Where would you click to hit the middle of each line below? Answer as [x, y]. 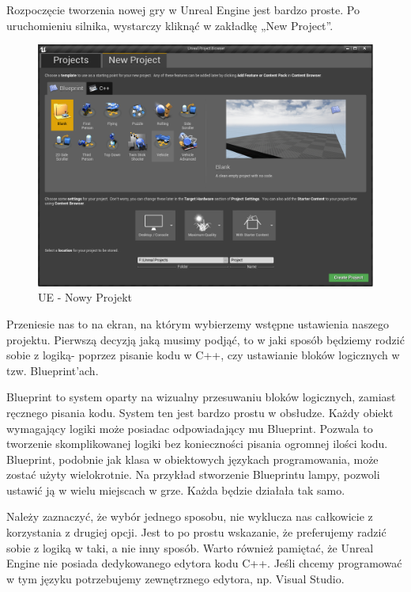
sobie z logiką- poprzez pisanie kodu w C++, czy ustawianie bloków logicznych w [203, 355]
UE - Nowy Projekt [85, 297]
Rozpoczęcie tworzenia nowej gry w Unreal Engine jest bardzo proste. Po [183, 9]
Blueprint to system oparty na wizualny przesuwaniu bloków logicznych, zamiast [201, 397]
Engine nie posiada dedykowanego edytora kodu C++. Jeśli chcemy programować [204, 563]
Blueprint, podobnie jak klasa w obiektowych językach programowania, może [192, 459]
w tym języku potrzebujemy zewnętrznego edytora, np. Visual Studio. [175, 578]
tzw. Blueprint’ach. [53, 370]
